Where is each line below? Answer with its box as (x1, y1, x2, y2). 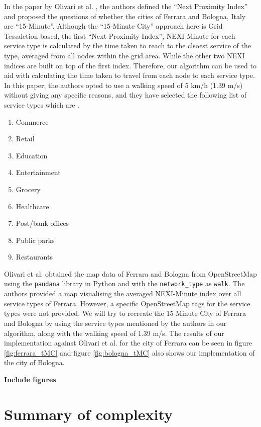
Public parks (16, 234, 55, 245)
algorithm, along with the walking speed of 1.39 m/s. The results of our (4, 327, 224, 338)
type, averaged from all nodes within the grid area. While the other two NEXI (4, 50, 245, 60)
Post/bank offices (16, 218, 69, 228)
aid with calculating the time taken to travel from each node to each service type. (4, 70, 255, 80)
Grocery (16, 184, 41, 194)
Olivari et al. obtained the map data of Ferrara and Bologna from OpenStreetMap (4, 268, 257, 279)
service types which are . (4, 99, 79, 110)
